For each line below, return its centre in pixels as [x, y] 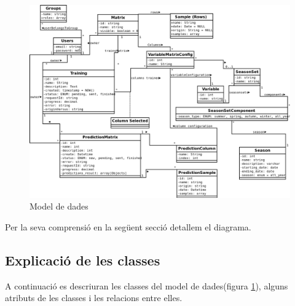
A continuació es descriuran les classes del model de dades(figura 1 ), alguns [147, 285]
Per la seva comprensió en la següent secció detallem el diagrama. [128, 227]
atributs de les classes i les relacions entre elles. [94, 298]
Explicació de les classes [83, 260]
